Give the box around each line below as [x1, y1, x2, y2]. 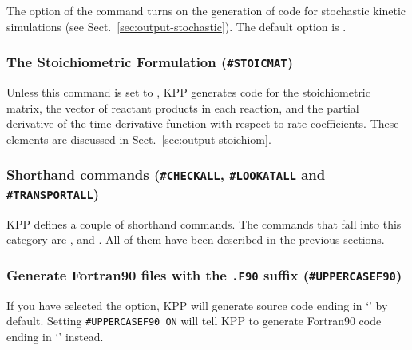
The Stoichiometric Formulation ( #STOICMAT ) [6, 52, 293, 72]
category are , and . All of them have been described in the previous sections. [6, 231, 385, 248]
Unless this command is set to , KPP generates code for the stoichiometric [6, 83, 370, 100]
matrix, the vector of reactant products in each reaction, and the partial [6, 99, 359, 116]
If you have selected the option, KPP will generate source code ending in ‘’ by [6, 296, 388, 313]
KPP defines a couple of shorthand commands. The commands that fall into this [6, 215, 402, 232]
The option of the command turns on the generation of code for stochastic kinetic [6, 2, 406, 18]
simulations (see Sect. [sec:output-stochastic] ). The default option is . [6, 18, 347, 34]
